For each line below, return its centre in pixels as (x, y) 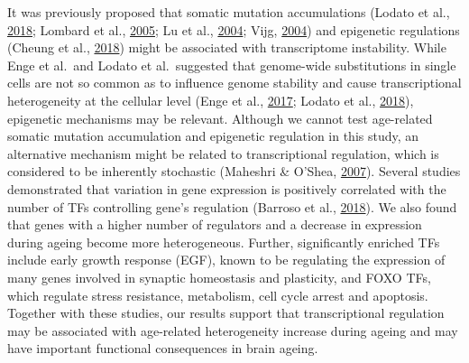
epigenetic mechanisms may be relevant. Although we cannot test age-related (220, 118)
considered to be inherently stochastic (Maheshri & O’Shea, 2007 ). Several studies (234, 171)
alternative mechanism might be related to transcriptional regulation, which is (223, 153)
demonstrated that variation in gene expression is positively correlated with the (227, 188)
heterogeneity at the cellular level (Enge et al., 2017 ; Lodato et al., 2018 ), (211, 100)
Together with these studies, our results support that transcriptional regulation (226, 313)
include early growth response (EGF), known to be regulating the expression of (226, 260)
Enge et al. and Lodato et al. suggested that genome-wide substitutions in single (232, 65)
